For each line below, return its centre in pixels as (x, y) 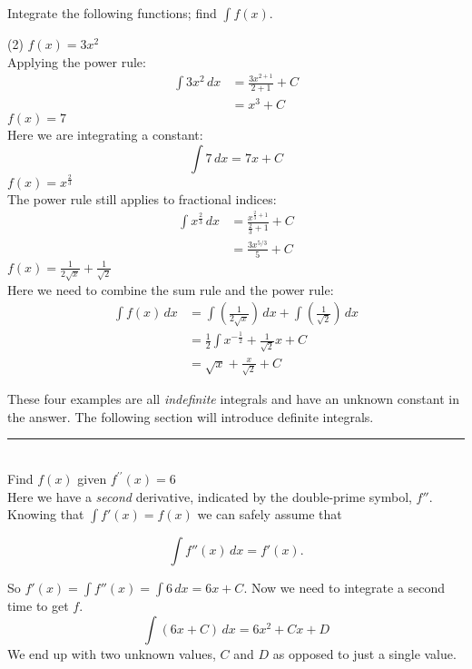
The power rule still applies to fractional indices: (142, 198)
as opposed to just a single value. (364, 653)
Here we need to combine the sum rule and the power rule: (171, 289)
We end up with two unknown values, (112, 653)
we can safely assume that (270, 514)
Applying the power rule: (77, 61)
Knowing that (46, 514)
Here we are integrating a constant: (105, 135)
